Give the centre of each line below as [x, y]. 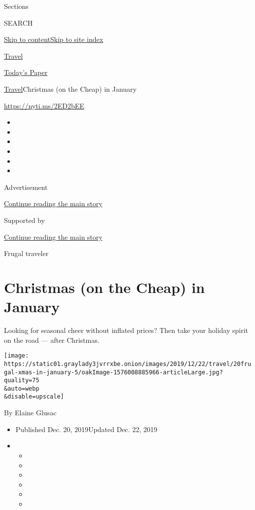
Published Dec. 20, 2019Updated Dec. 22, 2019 [86, 429]
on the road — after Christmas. [52, 340]
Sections [16, 6]
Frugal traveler [26, 253]
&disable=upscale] [34, 397]
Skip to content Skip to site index [54, 39]
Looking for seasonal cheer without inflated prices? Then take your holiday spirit [126, 330]
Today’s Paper [26, 72]
